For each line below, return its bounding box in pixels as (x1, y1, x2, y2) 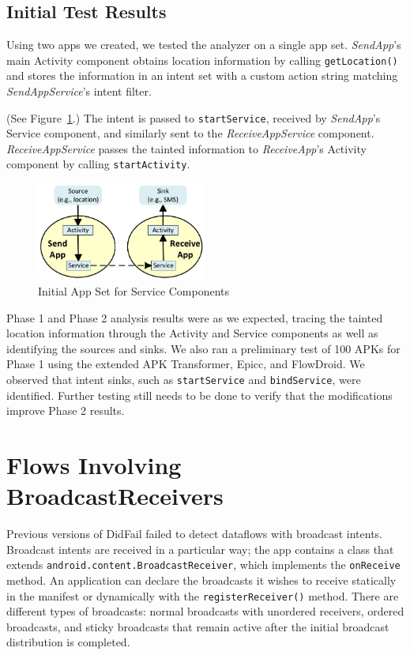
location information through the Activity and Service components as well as (6, 325, 378, 341)
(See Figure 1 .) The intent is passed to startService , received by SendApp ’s (6, 109, 381, 126)
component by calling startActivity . (6, 156, 190, 172)
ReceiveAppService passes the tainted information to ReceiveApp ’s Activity (6, 140, 367, 156)
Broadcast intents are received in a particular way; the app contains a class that (6, 540, 394, 557)
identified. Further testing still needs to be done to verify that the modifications (6, 386, 393, 403)
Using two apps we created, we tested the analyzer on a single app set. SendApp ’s (6, 36, 401, 53)
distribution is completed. (6, 634, 130, 650)
